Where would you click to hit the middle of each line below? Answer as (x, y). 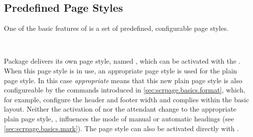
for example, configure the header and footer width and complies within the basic (126, 99)
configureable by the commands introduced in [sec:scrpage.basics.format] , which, (125, 90)
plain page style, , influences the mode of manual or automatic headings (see (119, 118)
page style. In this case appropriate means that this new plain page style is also (123, 80)
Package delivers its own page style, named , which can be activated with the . (122, 61)
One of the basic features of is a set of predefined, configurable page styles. (116, 28)
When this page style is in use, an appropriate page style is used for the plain (121, 70)
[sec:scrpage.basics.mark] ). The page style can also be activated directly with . (122, 128)
